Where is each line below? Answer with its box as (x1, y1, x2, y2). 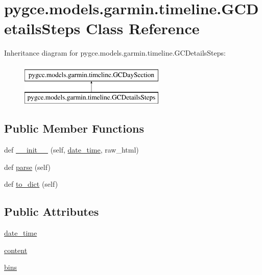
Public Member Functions (4, 120, 144, 136)
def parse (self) (4, 161, 51, 172)
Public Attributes (4, 204, 99, 219)
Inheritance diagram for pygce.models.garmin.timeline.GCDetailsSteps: (4, 47, 226, 58)
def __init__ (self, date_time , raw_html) (4, 144, 139, 155)
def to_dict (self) (4, 179, 58, 189)
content (4, 244, 28, 255)
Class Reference (85, 18, 200, 39)
